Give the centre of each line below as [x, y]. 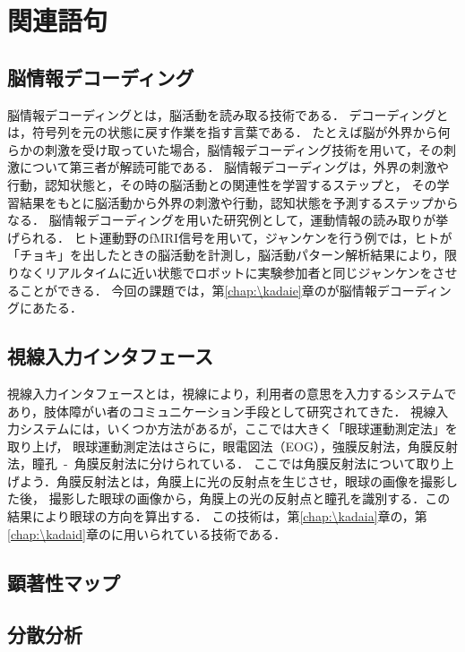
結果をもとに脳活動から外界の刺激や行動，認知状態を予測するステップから [239, 202]
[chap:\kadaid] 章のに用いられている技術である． [147, 533]
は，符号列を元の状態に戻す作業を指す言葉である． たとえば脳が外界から [223, 132]
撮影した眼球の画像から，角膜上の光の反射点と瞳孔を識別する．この [250, 498]
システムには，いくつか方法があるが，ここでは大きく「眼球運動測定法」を [238, 429]
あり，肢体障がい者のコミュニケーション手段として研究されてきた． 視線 [222, 411]
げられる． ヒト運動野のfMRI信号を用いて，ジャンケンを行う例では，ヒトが [230, 237]
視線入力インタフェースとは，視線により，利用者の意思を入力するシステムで [232, 393]
